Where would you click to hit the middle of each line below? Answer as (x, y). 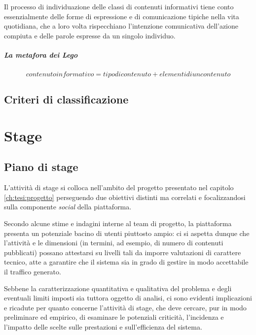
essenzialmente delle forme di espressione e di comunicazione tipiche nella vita (122, 16)
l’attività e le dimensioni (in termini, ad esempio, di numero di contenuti (114, 243)
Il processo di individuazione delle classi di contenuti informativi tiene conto (119, 6)
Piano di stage (41, 167)
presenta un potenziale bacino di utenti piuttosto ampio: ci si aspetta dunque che (127, 233)
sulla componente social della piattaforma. (68, 207)
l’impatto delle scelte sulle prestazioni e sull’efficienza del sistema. (103, 327)
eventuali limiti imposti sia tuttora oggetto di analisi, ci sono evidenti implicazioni (128, 298)
